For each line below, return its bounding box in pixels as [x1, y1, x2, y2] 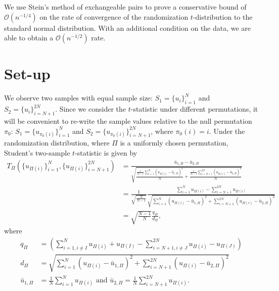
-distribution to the [193, 11, 253, 22]
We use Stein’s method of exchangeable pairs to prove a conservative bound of [4, 2, 247, 12]
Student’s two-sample [4, 147, 70, 158]
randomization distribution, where [4, 137, 110, 148]
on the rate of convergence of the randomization [39, 11, 189, 22]
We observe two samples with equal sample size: [4, 92, 153, 103]
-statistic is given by [75, 147, 137, 158]
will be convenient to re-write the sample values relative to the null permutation [4, 115, 252, 126]
